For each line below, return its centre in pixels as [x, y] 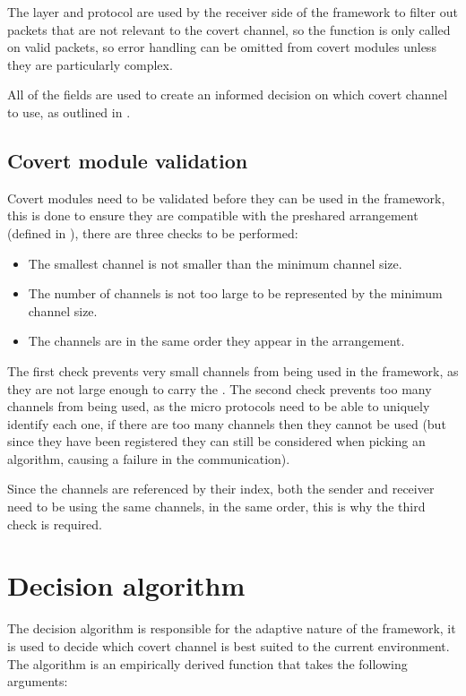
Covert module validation [128, 160]
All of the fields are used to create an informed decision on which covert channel [228, 95]
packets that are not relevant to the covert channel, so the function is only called [229, 29]
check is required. [55, 524]
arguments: [38, 681]
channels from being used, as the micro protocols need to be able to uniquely [219, 406]
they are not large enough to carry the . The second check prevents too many [220, 388]
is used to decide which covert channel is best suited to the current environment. [229, 645]
